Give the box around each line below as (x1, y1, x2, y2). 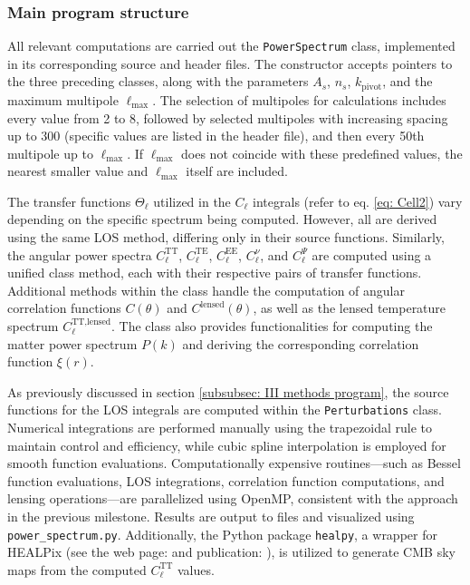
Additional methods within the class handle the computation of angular (7, 280, 405, 299)
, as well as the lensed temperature (253, 298, 446, 317)
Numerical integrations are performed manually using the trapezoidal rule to (7, 418, 433, 437)
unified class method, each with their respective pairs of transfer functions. (7, 263, 422, 282)
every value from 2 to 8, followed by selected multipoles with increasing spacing (7, 108, 448, 127)
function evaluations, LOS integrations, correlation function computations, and (7, 471, 445, 490)
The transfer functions (7, 191, 131, 210)
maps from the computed (7, 560, 147, 579)
